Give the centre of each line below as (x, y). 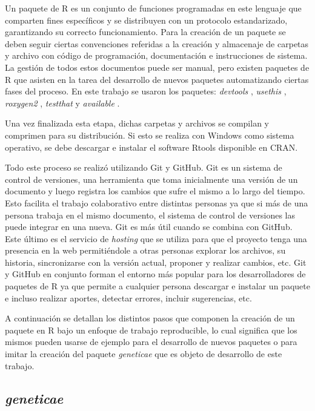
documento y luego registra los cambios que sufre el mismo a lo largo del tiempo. (155, 191)
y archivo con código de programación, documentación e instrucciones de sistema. (156, 55)
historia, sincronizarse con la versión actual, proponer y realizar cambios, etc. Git (156, 262)
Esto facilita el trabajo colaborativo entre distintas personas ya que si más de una (157, 202)
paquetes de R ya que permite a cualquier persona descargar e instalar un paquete (157, 286)
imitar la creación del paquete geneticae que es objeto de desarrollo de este (144, 354)
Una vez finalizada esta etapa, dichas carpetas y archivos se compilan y (137, 123)
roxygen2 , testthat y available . (62, 103)
